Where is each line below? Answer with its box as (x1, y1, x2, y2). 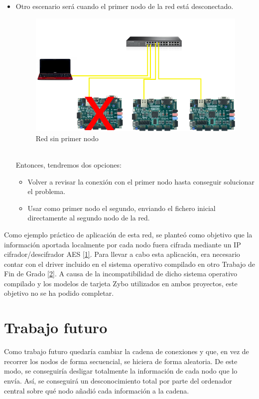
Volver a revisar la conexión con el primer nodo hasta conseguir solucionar (27, 176, 255, 187)
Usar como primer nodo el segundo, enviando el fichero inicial (27, 202, 216, 213)
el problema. (27, 186, 66, 197)
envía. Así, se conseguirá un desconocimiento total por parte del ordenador (4, 375, 232, 386)
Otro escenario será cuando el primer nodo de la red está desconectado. (15, 1, 234, 11)
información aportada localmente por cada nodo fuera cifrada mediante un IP (4, 239, 241, 249)
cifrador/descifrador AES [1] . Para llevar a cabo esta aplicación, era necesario (4, 249, 240, 259)
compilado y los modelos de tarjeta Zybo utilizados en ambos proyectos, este (4, 278, 238, 288)
